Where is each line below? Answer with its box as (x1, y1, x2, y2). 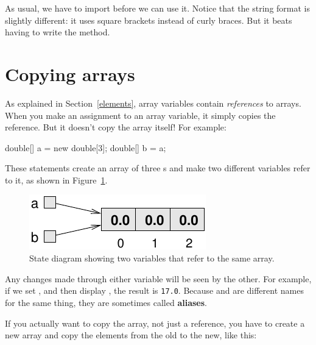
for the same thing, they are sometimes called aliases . (5, 296, 207, 308)
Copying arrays (5, 61, 135, 86)
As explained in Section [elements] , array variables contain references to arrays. (5, 96, 301, 109)
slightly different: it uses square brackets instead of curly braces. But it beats (5, 13, 292, 26)
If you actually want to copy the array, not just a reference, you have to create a (5, 316, 305, 329)
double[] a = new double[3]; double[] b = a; (5, 141, 166, 154)
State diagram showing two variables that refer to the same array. (29, 252, 275, 265)
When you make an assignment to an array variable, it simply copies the (5, 108, 276, 121)
